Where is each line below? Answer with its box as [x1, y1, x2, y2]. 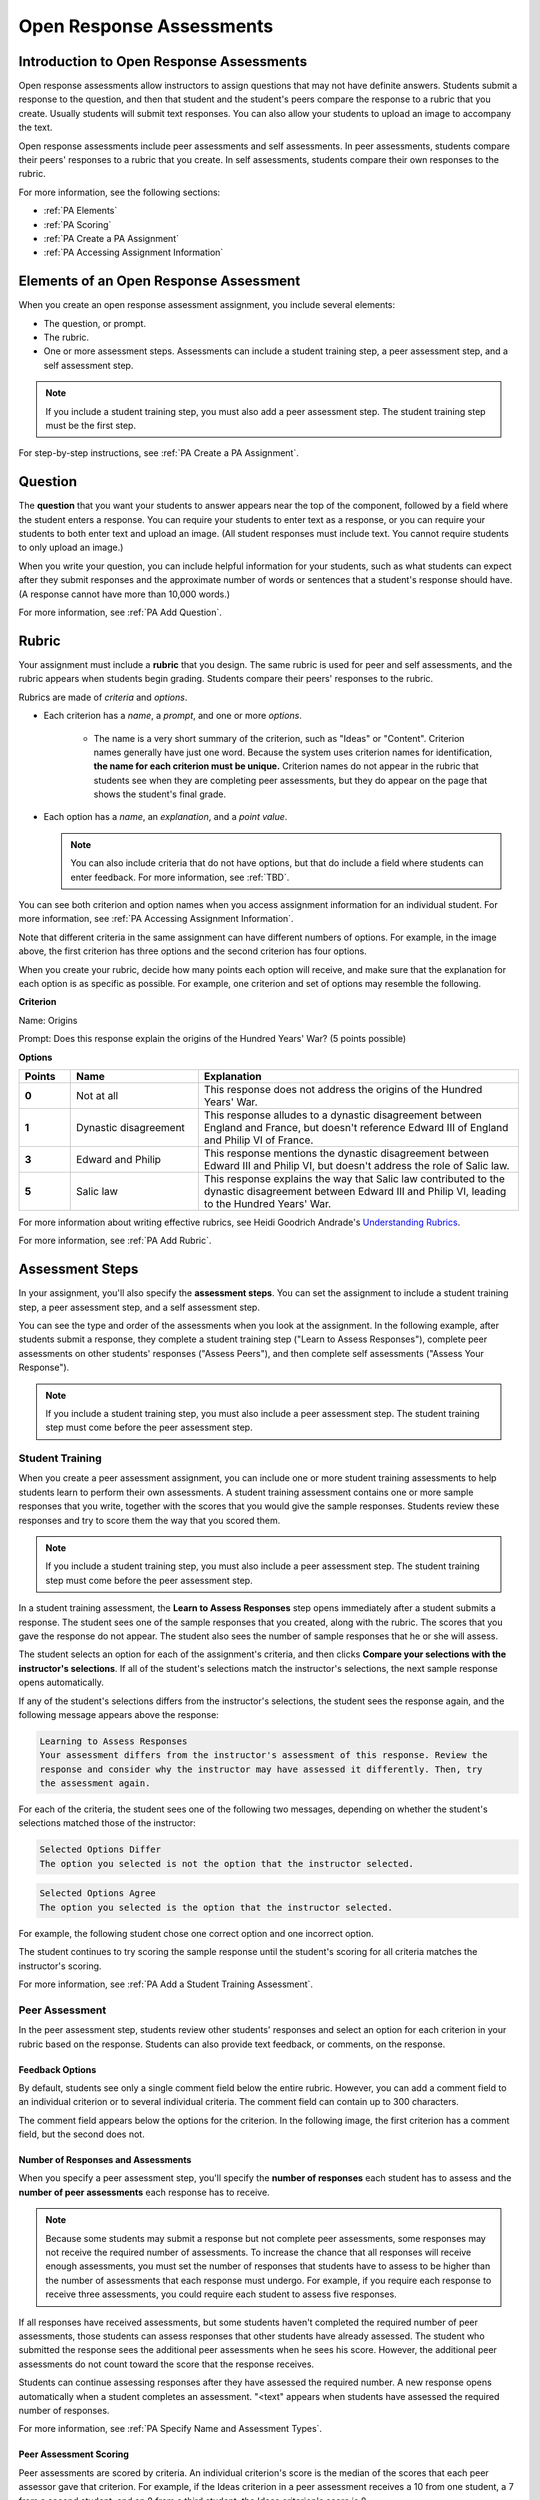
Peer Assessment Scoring [18, 2448, 130, 2460]
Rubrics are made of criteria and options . [18, 691, 188, 703]
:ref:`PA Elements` [43, 205, 118, 217]
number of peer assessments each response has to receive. [18, 2186, 270, 2198]
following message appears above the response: [18, 1708, 219, 1720]
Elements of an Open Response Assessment [18, 273, 301, 290]
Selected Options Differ [39, 1844, 162, 1855]
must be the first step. [45, 420, 137, 431]
